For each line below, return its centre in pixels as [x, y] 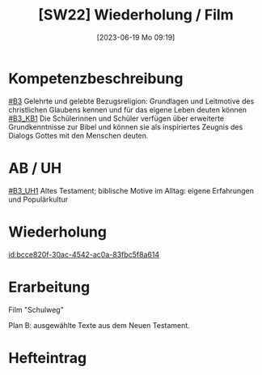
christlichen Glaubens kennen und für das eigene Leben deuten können [127, 109]
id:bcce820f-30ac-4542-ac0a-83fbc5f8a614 [84, 254]
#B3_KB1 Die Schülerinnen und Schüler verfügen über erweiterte [116, 118]
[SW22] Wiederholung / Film [136, 15]
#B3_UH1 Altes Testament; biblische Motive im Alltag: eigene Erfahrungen [131, 190]
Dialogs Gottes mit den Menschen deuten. [78, 135]
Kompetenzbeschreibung [96, 78]
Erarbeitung [49, 287]
